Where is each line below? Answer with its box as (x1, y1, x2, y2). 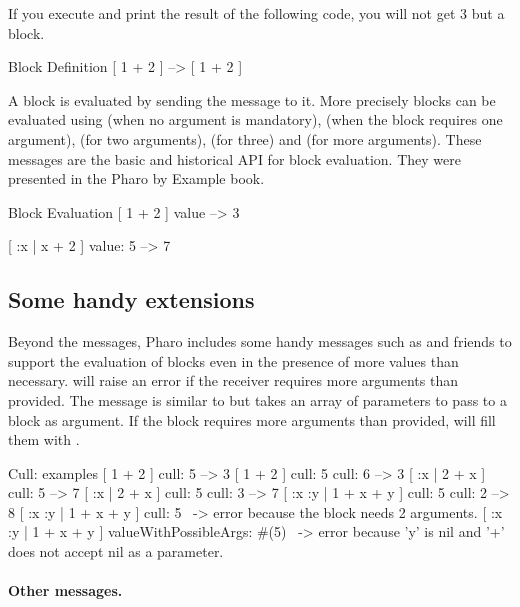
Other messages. (8, 580, 123, 601)
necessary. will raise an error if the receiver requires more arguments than (8, 370, 458, 391)
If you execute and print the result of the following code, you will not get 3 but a (8, 3, 505, 23)
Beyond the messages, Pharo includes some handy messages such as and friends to (8, 331, 512, 352)
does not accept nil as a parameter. (8, 541, 224, 562)
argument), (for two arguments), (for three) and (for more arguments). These (8, 128, 482, 149)
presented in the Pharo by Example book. (8, 168, 265, 189)
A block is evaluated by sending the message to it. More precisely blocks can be (8, 89, 496, 110)
